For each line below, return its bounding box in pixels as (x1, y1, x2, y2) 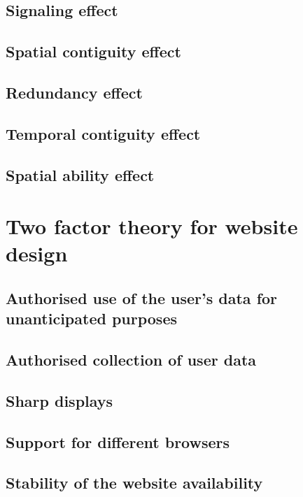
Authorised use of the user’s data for (6, 287, 278, 308)
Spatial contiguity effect (6, 41, 181, 62)
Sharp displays (6, 389, 113, 411)
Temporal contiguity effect (6, 122, 201, 144)
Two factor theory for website (6, 212, 298, 240)
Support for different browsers (6, 431, 230, 452)
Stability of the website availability (6, 472, 263, 494)
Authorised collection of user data (6, 349, 257, 370)
